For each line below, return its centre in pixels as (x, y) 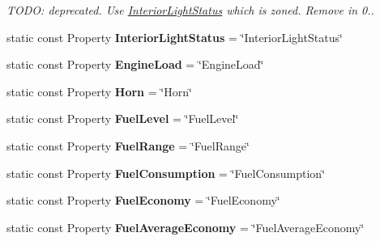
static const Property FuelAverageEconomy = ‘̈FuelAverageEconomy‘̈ (186, 227)
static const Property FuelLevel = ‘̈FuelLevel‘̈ (123, 118)
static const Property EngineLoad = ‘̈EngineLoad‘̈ (135, 64)
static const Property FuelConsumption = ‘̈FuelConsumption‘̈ (166, 173)
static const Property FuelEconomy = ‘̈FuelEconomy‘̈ (143, 200)
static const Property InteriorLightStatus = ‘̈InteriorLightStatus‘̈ (175, 37)
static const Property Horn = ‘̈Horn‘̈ (99, 91)
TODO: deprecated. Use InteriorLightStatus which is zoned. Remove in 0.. (190, 10)
